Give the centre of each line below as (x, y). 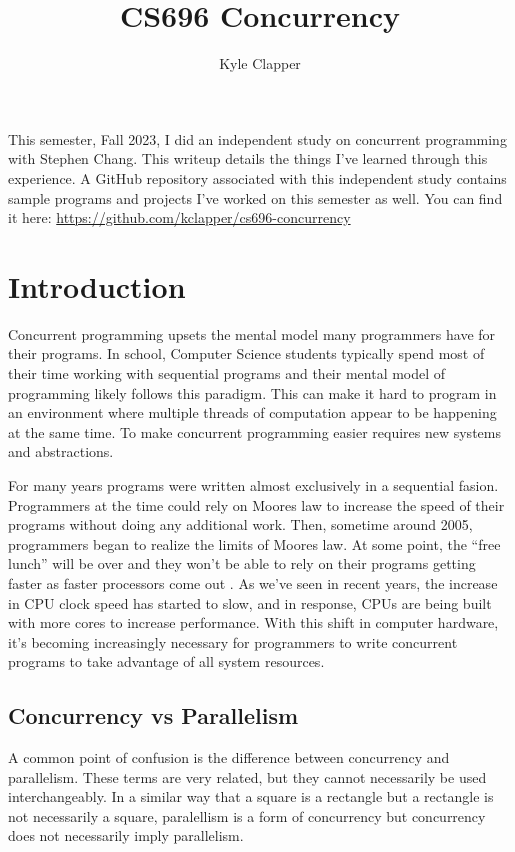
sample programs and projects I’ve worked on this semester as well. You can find (255, 197)
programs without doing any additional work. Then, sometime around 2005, (240, 524)
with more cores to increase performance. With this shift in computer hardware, (253, 622)
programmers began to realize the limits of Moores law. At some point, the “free (254, 543)
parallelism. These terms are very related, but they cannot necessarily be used (247, 776)
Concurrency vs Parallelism (153, 715)
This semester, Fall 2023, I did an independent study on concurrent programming (257, 138)
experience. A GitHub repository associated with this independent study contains (257, 177)
